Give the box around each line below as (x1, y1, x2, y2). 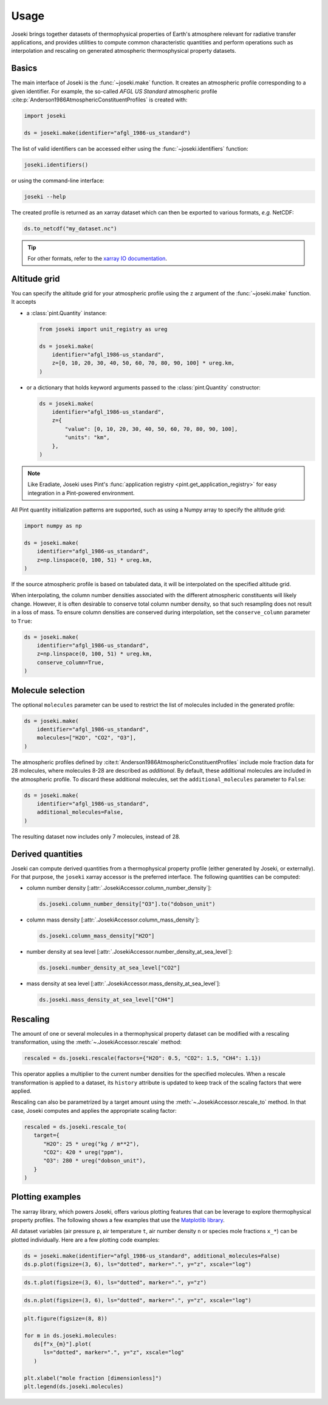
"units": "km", (64, 434, 111, 441)
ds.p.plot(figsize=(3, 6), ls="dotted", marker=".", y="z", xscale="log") (24, 1261, 252, 1268)
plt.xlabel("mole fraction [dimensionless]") (24, 1375, 162, 1381)
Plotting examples (11, 1192, 81, 1202)
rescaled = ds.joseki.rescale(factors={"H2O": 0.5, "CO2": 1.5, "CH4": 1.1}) (24, 1055, 261, 1062)
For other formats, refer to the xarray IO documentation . (27, 255, 167, 262)
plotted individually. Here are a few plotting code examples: (11, 1236, 160, 1243)
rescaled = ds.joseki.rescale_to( (24, 1123, 127, 1130)
